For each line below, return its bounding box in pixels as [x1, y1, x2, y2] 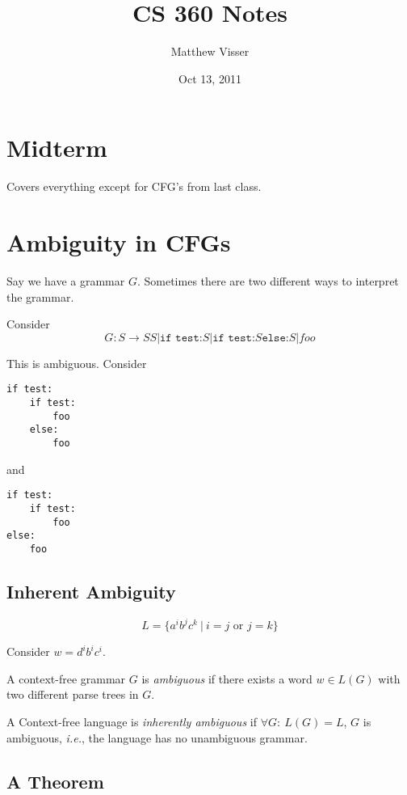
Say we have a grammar [6, 272, 125, 289]
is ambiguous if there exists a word [141, 670, 313, 687]
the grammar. [6, 288, 74, 305]
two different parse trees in [6, 686, 139, 703]
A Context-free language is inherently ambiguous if [6, 713, 257, 729]
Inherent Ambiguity [6, 578, 176, 603]
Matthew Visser [170, 43, 250, 60]
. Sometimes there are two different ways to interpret [136, 272, 399, 289]
